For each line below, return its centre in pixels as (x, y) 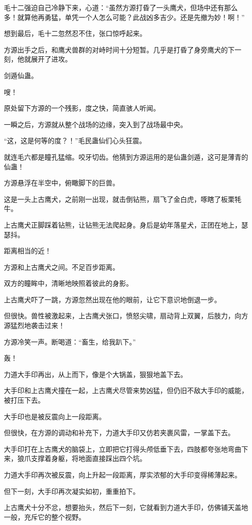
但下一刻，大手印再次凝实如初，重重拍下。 (72, 491)
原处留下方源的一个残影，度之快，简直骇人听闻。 (82, 108)
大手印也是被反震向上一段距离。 (55, 416)
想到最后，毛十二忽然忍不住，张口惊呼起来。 (75, 33)
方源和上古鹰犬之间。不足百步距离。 (62, 267)
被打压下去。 (24, 400)
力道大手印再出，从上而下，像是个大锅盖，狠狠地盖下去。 (95, 374)
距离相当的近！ (28, 251)
